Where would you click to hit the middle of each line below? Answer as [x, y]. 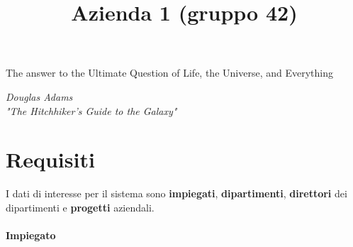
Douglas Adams [39, 96]
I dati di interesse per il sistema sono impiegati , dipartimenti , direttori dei [176, 193]
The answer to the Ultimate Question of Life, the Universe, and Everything [169, 73]
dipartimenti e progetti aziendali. [80, 207]
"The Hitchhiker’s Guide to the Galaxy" [91, 110]
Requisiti [50, 159]
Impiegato [31, 235]
